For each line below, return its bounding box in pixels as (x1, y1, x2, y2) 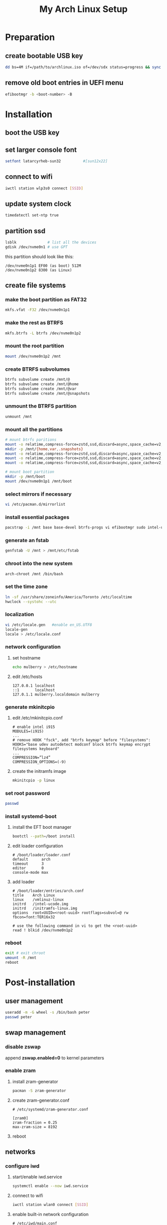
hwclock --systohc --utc (5, 599, 57, 604)
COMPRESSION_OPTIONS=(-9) (12, 759, 66, 764)
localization (5, 611, 34, 618)
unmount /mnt (5, 414, 32, 419)
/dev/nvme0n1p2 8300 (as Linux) (5, 267, 72, 273)
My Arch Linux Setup (39, 3, 128, 15)
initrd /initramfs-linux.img (12, 906, 78, 911)
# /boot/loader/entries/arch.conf (12, 888, 84, 894)
